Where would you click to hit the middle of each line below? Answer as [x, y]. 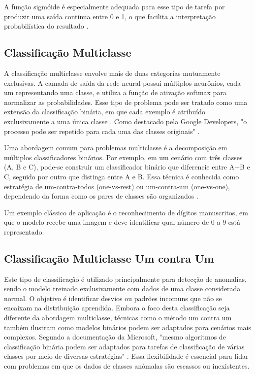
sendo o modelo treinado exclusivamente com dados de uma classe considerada [122, 289]
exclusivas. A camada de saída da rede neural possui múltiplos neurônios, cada [122, 83]
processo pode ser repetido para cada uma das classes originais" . [102, 131]
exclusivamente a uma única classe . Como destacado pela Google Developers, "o [126, 121]
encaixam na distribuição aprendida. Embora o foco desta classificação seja [117, 308]
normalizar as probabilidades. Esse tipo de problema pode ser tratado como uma [126, 102]
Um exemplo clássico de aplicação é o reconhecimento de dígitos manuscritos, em [126, 212]
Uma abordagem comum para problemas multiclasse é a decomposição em [116, 148]
